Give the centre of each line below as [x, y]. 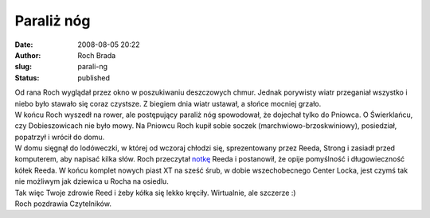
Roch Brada [97, 55]
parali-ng [92, 67]
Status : [27, 78]
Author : [28, 55]
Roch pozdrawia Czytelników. [63, 204]
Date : [24, 45]
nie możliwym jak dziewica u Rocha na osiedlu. [92, 181]
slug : [23, 67]
